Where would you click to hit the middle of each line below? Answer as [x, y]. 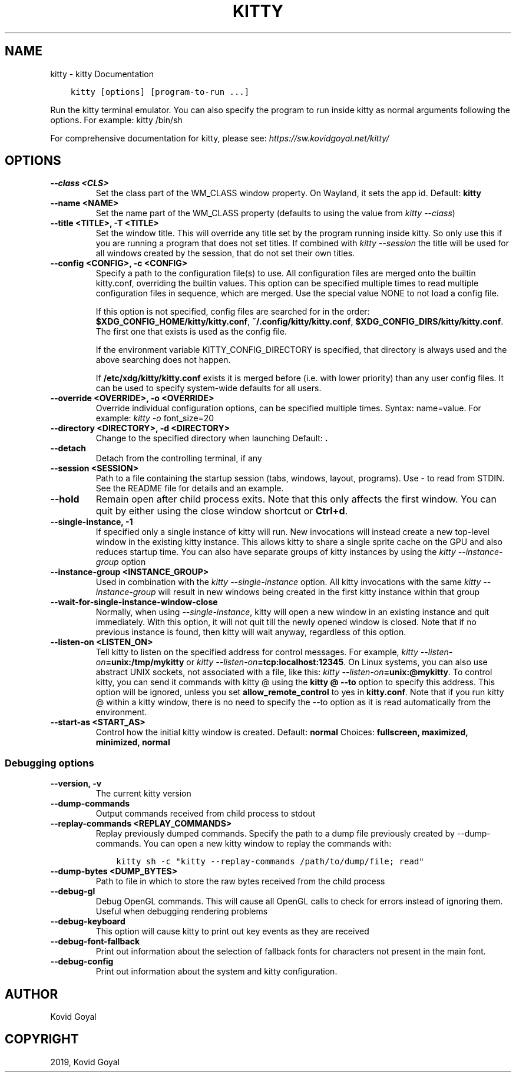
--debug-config [82, 962]
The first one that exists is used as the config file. [191, 332]
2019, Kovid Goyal [85, 1062]
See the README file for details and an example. [190, 488]
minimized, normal [133, 742]
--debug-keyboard [88, 921]
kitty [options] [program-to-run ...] [160, 92]
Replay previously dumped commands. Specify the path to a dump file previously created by [275, 834]
